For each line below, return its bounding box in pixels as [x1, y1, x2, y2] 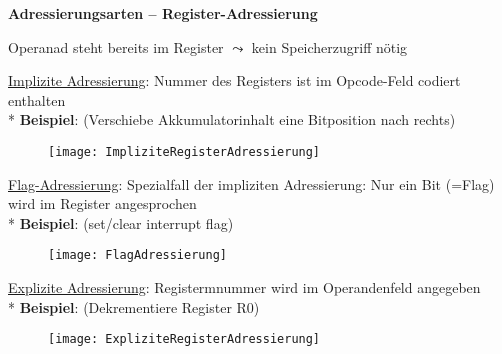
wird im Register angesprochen [8, 193, 197, 214]
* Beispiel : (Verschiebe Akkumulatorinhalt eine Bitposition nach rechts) [8, 109, 456, 130]
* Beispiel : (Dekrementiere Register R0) [8, 296, 260, 317]
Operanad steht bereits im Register [8, 36, 224, 57]
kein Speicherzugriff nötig [251, 36, 408, 57]
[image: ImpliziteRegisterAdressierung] [48, 144, 321, 159]
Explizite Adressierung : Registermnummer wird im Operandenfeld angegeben [8, 277, 481, 298]
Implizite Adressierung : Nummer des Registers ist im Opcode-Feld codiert [8, 70, 461, 91]
